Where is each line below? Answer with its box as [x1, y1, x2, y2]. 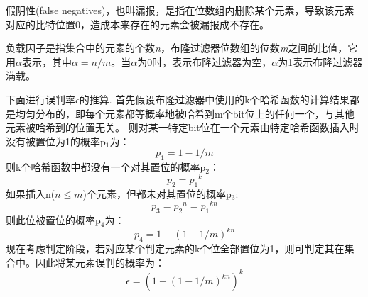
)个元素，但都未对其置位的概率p [82, 186, 232, 201]
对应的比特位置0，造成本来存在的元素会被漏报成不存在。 [6, 16, 269, 31]
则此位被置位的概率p [6, 213, 101, 228]
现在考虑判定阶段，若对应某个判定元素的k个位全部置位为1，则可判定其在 [6, 240, 345, 255]
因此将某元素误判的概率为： [35, 254, 165, 269]
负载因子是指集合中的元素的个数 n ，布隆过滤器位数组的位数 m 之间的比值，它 [6, 40, 358, 55]
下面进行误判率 [6, 91, 75, 106]
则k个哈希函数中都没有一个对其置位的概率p [6, 159, 206, 174]
